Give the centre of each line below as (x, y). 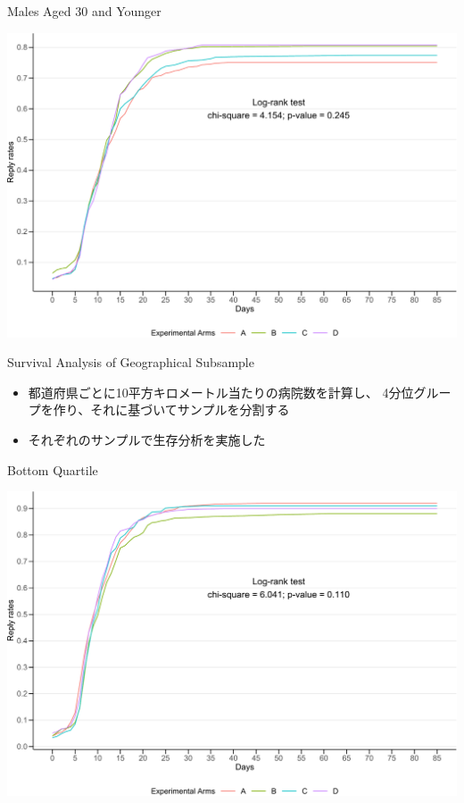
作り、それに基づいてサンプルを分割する (171, 410)
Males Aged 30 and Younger (84, 11)
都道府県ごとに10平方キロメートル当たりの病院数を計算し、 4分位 (221, 392)
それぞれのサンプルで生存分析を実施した (147, 440)
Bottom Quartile (53, 469)
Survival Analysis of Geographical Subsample (131, 362)
